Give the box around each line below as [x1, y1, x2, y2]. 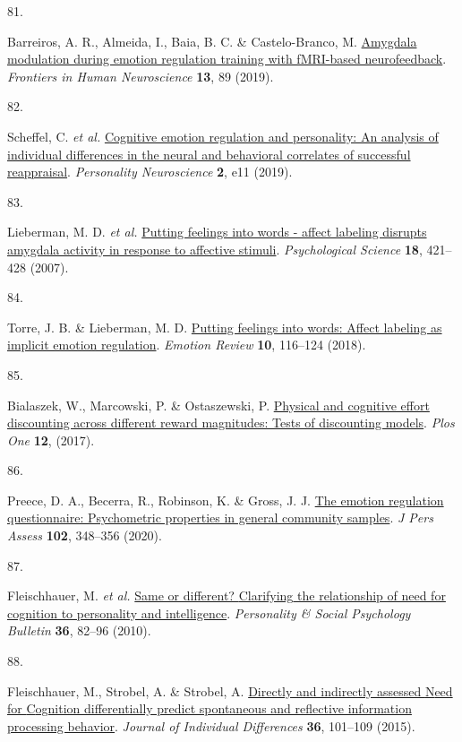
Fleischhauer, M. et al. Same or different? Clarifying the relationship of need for [7, 586, 446, 605]
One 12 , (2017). [7, 430, 95, 449]
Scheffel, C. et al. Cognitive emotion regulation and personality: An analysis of [7, 126, 439, 145]
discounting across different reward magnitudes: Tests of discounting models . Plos [7, 413, 455, 432]
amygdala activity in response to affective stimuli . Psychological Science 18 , [7, 239, 423, 258]
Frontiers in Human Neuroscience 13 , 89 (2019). [7, 66, 274, 85]
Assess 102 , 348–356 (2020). [7, 526, 162, 545]
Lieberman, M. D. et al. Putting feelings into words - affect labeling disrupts [7, 222, 427, 241]
